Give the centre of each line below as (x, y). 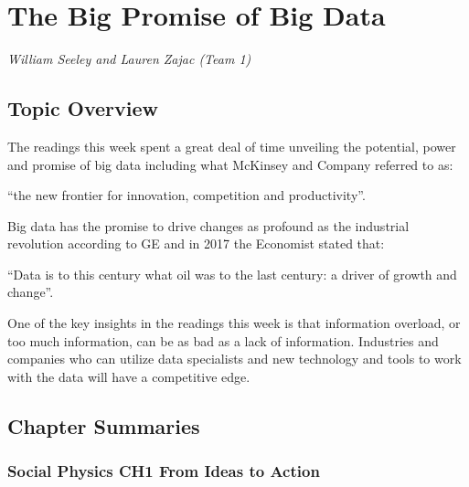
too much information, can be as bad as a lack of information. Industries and (223, 340)
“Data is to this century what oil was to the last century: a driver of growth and (232, 274)
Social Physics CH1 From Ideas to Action (164, 471)
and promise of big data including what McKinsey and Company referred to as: (230, 164)
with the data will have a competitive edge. (129, 376)
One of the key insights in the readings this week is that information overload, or (234, 323)
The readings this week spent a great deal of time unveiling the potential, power (232, 146)
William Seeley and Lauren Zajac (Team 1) (129, 59)
